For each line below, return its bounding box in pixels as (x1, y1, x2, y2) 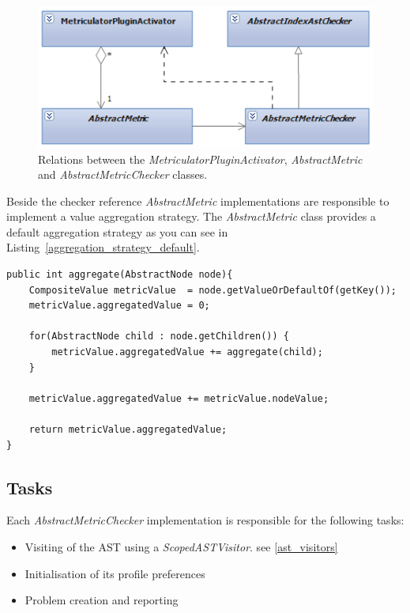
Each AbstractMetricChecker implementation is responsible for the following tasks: (6, 512, 404, 528)
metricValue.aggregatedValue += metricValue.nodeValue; (28, 392, 329, 404)
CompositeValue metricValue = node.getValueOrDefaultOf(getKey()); (28, 284, 397, 296)
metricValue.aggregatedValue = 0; (28, 300, 210, 312)
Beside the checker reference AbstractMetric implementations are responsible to (6, 192, 389, 209)
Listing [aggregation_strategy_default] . (6, 239, 200, 255)
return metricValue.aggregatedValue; (28, 424, 228, 435)
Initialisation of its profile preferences (24, 565, 205, 581)
